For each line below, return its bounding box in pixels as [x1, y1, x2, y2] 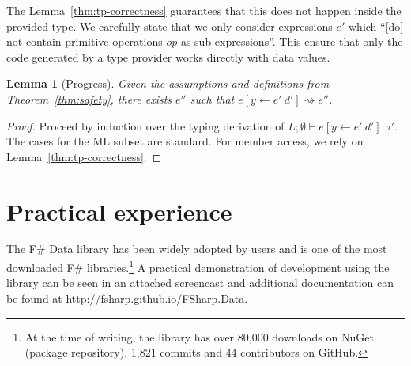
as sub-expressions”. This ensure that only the [180, 33, 403, 50]
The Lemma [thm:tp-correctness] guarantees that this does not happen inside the [6, 2, 402, 18]
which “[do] [348, 17, 404, 34]
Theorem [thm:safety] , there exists [6, 90, 172, 107]
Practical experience [6, 194, 232, 227]
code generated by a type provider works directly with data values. [6, 48, 330, 65]
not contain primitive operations [6, 33, 163, 50]
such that [190, 90, 235, 107]
